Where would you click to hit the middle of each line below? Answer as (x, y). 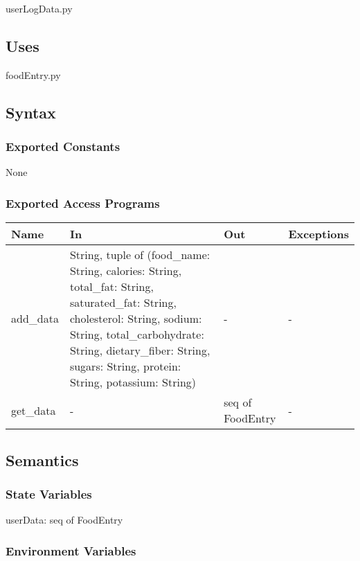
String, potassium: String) (133, 382)
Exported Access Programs (83, 203)
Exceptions (318, 234)
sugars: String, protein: (125, 366)
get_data (34, 410)
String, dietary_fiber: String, (140, 350)
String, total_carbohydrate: (137, 335)
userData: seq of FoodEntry (64, 520)
